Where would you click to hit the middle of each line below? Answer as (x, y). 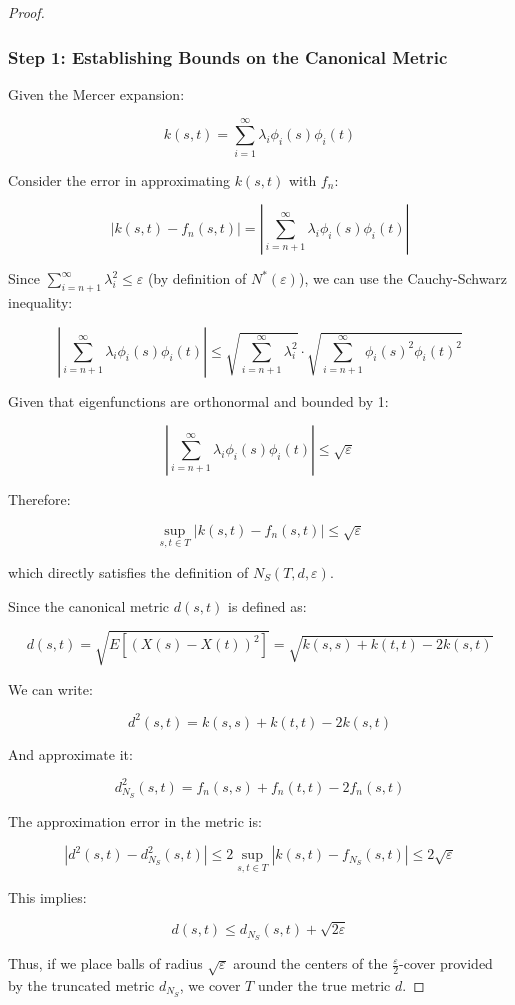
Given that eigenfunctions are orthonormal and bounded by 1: (198, 400)
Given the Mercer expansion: (96, 93)
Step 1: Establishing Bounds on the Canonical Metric (228, 56)
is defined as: (267, 605)
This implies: (47, 896)
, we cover (210, 984)
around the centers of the (310, 963)
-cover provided (446, 963)
